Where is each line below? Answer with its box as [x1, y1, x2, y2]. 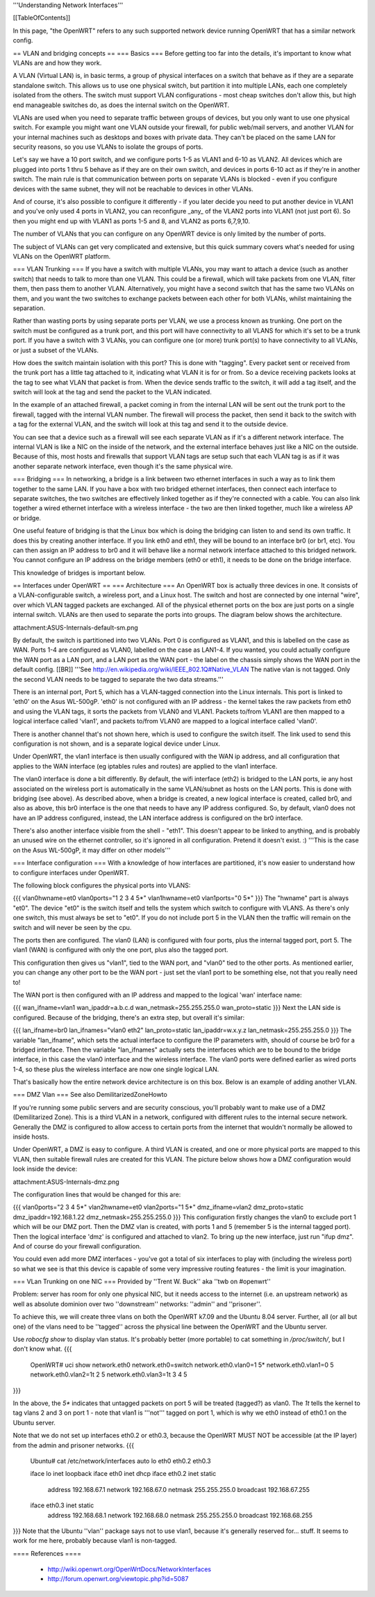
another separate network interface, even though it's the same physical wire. [12, 462, 233, 470]
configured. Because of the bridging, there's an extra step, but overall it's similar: [12, 1013, 245, 1022]
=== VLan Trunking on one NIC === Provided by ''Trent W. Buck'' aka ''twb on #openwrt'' [12, 1277, 271, 1286]
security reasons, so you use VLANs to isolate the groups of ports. [12, 143, 203, 151]
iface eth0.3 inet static [30, 1501, 94, 1509]
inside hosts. [12, 1132, 50, 1141]
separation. [12, 303, 45, 312]
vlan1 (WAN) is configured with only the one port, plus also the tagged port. [12, 946, 228, 954]
